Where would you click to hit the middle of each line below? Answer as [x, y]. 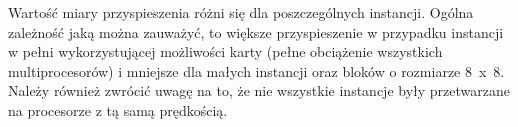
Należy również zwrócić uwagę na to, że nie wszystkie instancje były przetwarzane [259, 90]
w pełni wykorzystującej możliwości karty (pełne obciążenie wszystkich [225, 51]
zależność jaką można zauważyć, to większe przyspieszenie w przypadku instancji [256, 31]
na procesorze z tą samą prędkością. [118, 109]
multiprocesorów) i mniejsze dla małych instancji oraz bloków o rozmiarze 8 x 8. [256, 70]
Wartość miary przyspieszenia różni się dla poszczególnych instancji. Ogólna [241, 12]
